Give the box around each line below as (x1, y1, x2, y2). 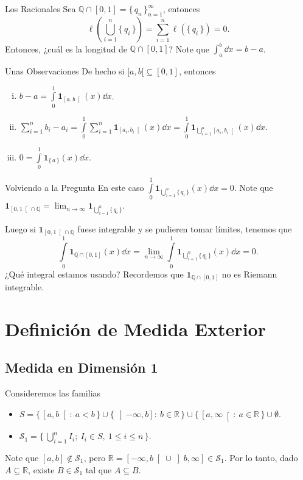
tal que (85, 463, 112, 476)
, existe (28, 463, 55, 476)
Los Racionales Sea (5, 2, 76, 15)
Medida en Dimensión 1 (5, 358, 158, 377)
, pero (83, 451, 106, 464)
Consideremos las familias (5, 387, 101, 399)
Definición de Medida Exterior (5, 316, 266, 341)
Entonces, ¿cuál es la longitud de (5, 42, 128, 55)
